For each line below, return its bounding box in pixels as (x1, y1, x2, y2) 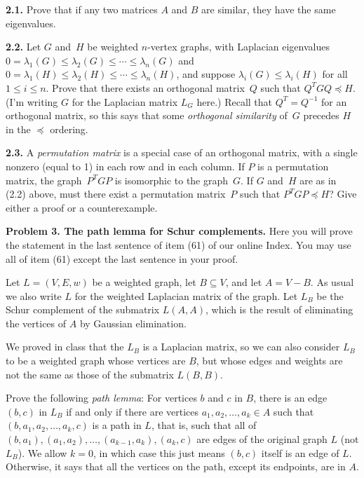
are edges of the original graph (196, 432, 328, 446)
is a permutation (257, 158, 329, 173)
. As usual (310, 275, 354, 289)
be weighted (87, 39, 139, 54)
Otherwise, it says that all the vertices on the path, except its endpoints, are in (6, 459, 346, 474)
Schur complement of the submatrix (6, 302, 160, 317)
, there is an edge (253, 390, 328, 405)
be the (316, 288, 344, 303)
